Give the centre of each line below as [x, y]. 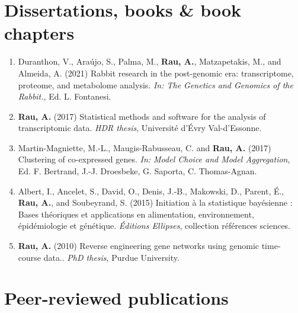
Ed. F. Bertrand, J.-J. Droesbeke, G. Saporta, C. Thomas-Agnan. [137, 171]
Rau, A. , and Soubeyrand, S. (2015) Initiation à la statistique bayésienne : [155, 202]
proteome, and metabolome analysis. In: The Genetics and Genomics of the [156, 84]
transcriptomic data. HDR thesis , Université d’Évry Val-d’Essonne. [140, 128]
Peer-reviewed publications [116, 298]
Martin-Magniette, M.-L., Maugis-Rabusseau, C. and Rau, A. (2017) [145, 147]
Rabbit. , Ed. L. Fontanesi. [65, 96]
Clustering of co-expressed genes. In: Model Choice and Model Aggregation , [154, 159]
